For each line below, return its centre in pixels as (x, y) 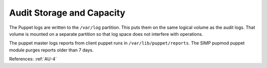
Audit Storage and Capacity (67, 13)
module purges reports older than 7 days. (51, 50)
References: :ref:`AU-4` (33, 59)
